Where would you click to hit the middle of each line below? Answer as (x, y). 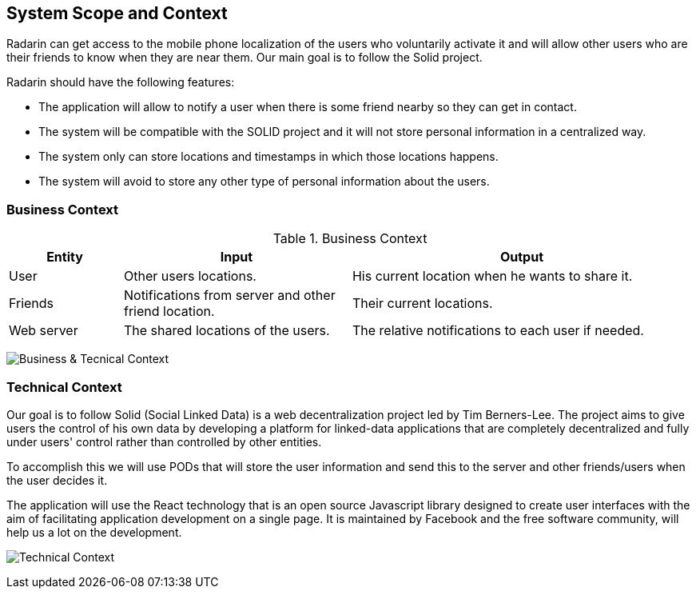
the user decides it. (57, 480)
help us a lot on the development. (94, 532)
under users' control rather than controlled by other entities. (164, 441)
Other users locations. (190, 276)
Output (522, 257)
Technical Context (64, 387)
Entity (65, 257)
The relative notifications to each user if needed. (498, 331)
